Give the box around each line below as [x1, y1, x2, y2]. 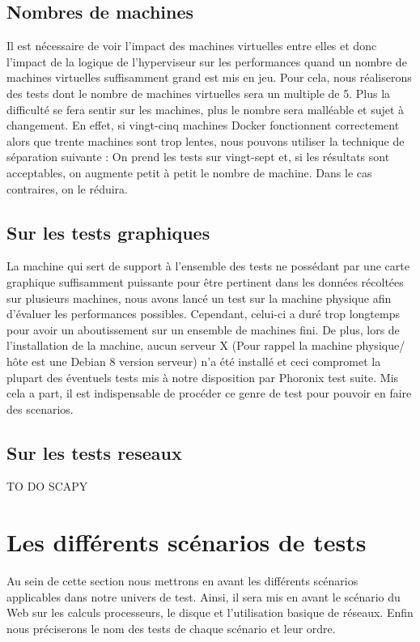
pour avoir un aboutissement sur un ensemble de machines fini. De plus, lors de [6, 321, 400, 338]
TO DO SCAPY [6, 478, 88, 495]
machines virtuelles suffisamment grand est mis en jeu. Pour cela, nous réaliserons [6, 69, 412, 86]
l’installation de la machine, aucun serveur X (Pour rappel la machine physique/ [6, 337, 405, 354]
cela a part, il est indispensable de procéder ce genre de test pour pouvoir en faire [6, 385, 412, 402]
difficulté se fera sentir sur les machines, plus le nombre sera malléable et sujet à [6, 100, 405, 117]
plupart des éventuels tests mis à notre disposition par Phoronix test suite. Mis [6, 368, 399, 385]
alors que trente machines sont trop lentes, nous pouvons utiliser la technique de [6, 132, 405, 149]
